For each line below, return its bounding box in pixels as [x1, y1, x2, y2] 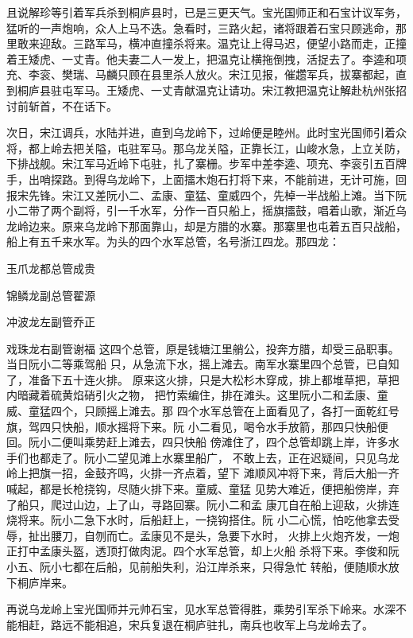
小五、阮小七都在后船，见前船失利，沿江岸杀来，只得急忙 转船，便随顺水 [6, 558, 388, 574]
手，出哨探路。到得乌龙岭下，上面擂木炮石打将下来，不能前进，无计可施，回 [6, 170, 407, 187]
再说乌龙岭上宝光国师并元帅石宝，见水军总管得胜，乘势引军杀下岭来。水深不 [6, 601, 407, 617]
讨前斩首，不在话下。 [6, 97, 118, 114]
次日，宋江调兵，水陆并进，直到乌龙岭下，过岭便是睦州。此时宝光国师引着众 [6, 124, 407, 141]
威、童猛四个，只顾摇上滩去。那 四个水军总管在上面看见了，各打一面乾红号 [6, 403, 399, 419]
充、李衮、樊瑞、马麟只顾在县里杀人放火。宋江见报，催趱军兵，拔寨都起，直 [6, 66, 407, 83]
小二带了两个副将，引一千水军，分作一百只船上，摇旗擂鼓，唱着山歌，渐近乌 [6, 202, 407, 219]
